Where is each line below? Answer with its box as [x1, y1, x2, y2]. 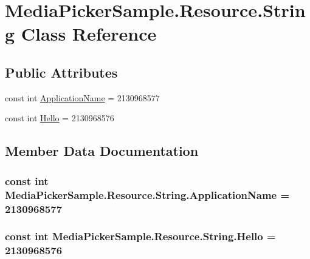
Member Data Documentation [5, 141, 199, 160]
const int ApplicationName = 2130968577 [5, 91, 160, 104]
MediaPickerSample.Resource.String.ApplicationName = [5, 187, 290, 202]
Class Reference [21, 21, 157, 46]
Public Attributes [5, 62, 118, 81]
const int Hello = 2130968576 [5, 112, 114, 124]
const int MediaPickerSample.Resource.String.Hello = [5, 229, 276, 244]
